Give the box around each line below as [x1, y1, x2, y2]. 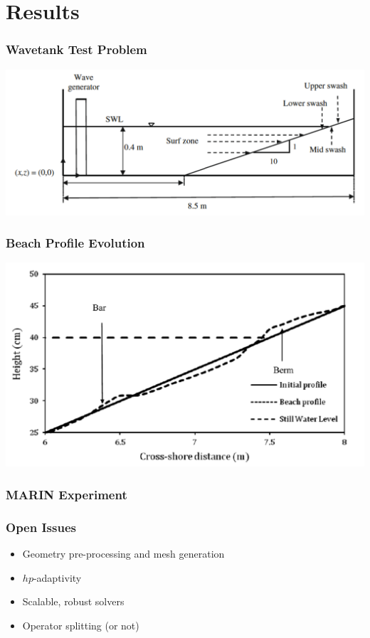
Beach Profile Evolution [6, 234, 145, 252]
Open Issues [6, 518, 76, 536]
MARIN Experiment [6, 485, 127, 503]
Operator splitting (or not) [22, 617, 139, 632]
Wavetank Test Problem [6, 41, 147, 58]
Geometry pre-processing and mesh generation [22, 546, 225, 560]
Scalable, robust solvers [22, 594, 125, 609]
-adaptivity [33, 570, 82, 585]
